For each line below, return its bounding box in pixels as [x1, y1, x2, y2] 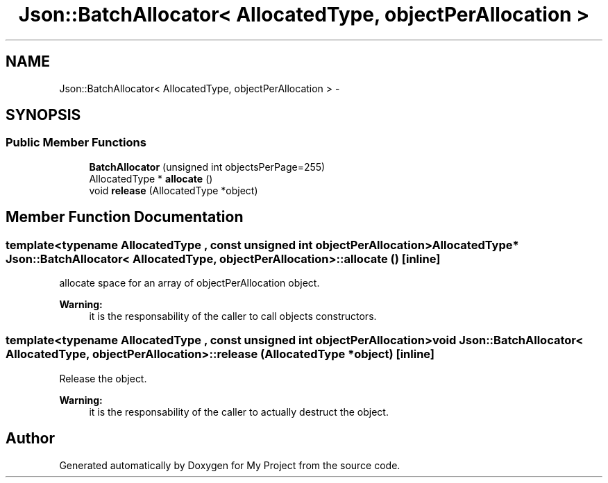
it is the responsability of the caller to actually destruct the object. [89, 405, 389, 418]
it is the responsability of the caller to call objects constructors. [89, 310, 377, 323]
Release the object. [59, 372, 147, 384]
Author [6, 430, 55, 448]
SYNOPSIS [6, 106, 81, 124]
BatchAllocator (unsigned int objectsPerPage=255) [89, 160, 326, 173]
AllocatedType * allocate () [89, 172, 213, 185]
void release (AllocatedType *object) [89, 184, 258, 196]
